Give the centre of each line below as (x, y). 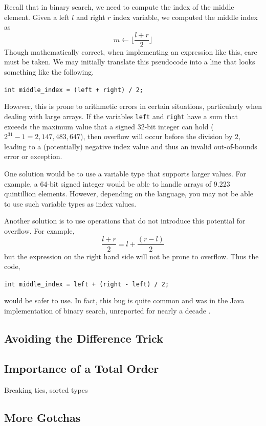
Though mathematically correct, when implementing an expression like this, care (131, 51)
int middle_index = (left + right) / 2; (74, 90)
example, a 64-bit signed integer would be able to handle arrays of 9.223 (117, 183)
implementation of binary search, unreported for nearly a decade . (107, 310)
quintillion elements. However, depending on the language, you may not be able (129, 194)
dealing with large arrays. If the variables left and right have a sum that (121, 116)
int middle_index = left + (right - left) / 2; (87, 284)
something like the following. (49, 72)
